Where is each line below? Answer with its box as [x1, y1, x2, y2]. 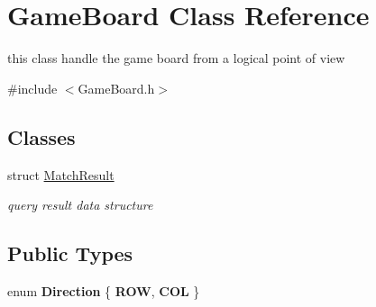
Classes [7, 122, 76, 150]
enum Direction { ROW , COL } [7, 281, 200, 300]
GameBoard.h [78, 78, 155, 97]
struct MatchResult [7, 165, 115, 184]
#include [7, 78, 58, 97]
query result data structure [7, 195, 153, 214]
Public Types [7, 239, 133, 267]
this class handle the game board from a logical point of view [7, 49, 345, 68]
